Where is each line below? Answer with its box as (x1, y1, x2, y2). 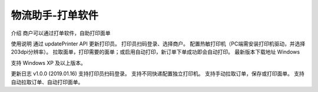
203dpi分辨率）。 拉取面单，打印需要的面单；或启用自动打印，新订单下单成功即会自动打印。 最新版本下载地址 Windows (11, 48, 300, 55)
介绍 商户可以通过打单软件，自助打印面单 (11, 29, 111, 37)
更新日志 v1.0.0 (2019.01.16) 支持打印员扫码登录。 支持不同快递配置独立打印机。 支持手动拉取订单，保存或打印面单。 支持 (11, 70, 304, 77)
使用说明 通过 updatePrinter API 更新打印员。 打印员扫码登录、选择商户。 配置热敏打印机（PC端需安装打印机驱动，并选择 (11, 40, 306, 47)
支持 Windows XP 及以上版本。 (11, 59, 87, 66)
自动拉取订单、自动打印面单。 (11, 78, 84, 86)
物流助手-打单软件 (11, 9, 99, 22)
